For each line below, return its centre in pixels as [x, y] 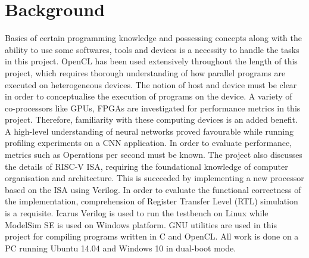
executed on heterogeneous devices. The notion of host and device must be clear [151, 84]
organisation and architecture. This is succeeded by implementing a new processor [154, 178]
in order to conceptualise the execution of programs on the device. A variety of [149, 96]
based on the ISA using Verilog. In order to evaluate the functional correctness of [153, 189]
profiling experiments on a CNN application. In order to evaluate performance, [149, 143]
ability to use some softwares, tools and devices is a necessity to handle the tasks [152, 49]
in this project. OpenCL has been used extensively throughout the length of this [151, 61]
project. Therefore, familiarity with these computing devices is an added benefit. [151, 119]
